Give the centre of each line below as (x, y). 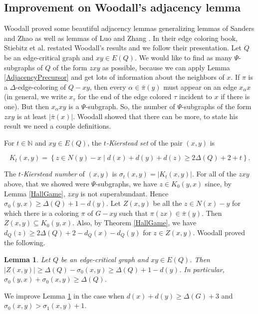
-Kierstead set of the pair (144, 142)
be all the (167, 203)
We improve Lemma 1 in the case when (64, 295)
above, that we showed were (47, 183)
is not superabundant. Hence (125, 193)
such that (133, 213)
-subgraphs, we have (126, 183)
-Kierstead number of (53, 174)
